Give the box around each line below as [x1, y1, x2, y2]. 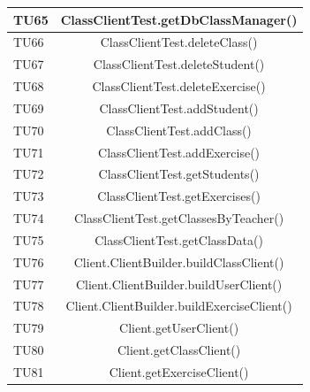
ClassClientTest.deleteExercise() [92, 77, 266, 96]
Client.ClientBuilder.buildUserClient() [75, 274, 283, 293]
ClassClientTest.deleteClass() [100, 33, 258, 51]
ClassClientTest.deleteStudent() [93, 55, 265, 73]
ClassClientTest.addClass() [106, 120, 252, 139]
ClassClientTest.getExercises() [97, 187, 261, 205]
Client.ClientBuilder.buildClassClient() [73, 252, 284, 271]
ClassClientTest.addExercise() [98, 142, 261, 161]
